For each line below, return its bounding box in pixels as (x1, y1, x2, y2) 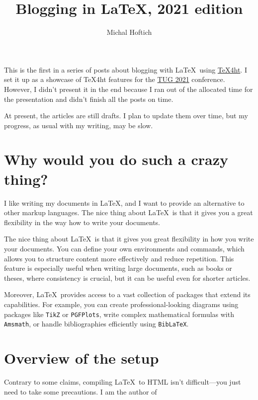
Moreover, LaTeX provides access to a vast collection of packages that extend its (4, 289, 251, 300)
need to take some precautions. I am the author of (4, 386, 157, 397)
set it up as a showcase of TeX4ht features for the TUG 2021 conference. (4, 74, 225, 84)
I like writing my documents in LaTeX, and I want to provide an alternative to (4, 197, 245, 208)
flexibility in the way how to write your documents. (4, 217, 160, 227)
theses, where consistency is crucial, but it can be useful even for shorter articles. (4, 272, 251, 283)
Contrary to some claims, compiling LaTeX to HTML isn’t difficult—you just (4, 376, 241, 387)
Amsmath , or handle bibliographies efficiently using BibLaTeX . (4, 319, 189, 329)
